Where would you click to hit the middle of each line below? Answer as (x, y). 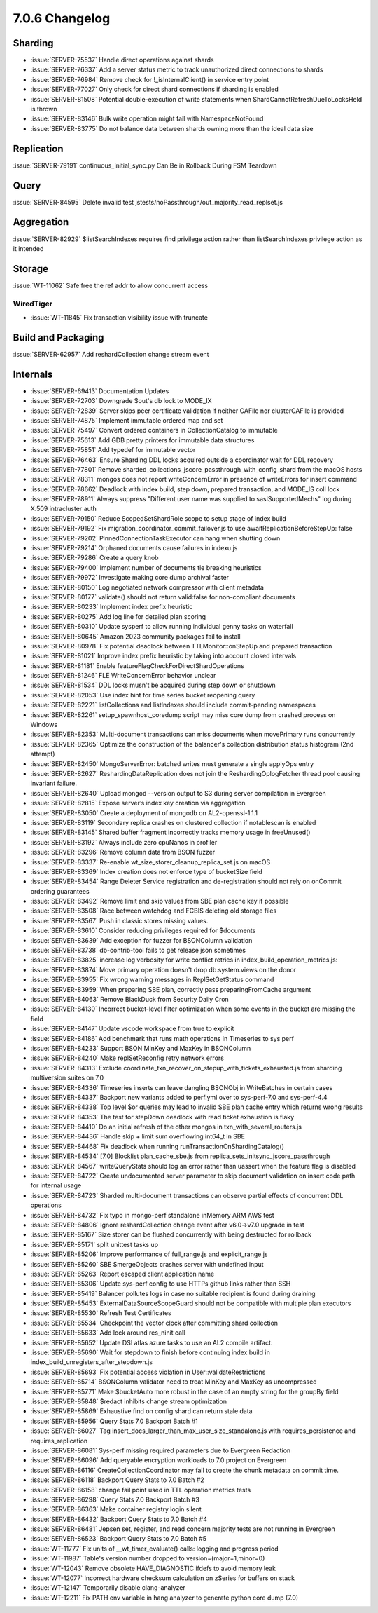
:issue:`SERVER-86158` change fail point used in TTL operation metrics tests (141, 1490)
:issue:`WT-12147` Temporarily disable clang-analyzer (108, 1588)
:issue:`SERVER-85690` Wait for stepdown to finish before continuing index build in (150, 1352)
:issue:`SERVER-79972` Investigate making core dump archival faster (130, 578)
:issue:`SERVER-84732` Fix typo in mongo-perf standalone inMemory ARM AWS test (152, 1215)
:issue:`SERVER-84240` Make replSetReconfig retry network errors (127, 1058)
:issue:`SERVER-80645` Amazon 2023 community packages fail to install (135, 636)
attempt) (43, 754)
